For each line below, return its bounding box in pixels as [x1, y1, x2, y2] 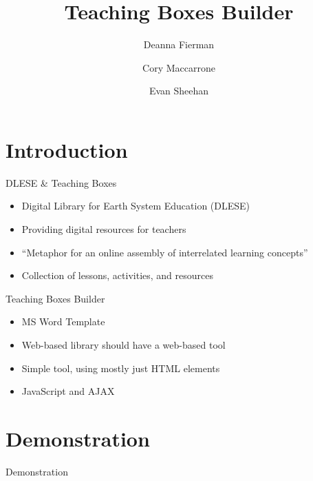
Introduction [6, 135, 128, 163]
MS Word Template [21, 314, 105, 329]
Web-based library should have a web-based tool [21, 338, 226, 351]
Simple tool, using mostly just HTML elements [21, 360, 220, 375]
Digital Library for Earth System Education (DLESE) [21, 198, 250, 213]
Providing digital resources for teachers [21, 222, 186, 236]
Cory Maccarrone [142, 60, 215, 74]
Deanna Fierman [143, 37, 215, 52]
